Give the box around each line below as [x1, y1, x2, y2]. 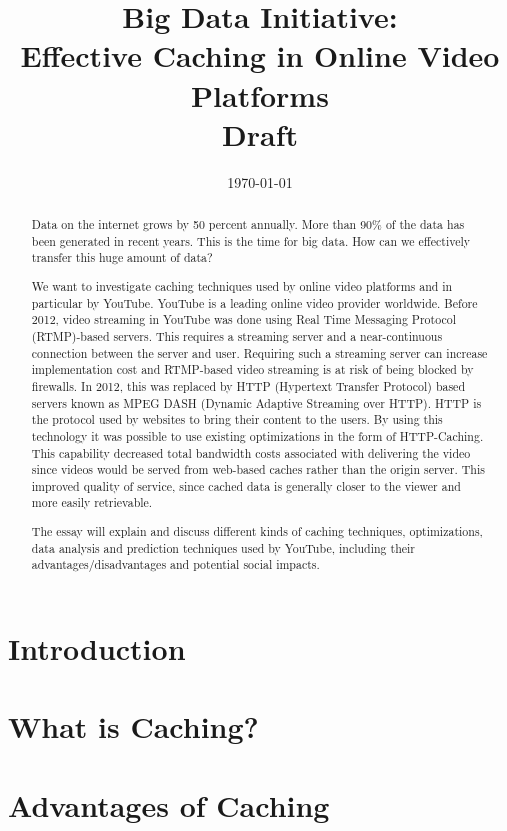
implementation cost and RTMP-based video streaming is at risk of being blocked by [31, 361, 474, 378]
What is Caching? [8, 706, 259, 747]
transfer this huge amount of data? [31, 249, 213, 266]
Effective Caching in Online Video [20, 35, 500, 76]
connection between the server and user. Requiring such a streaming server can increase [31, 344, 488, 361]
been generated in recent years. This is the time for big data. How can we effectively [31, 232, 471, 249]
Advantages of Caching [8, 784, 330, 825]
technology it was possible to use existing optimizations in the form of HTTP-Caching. [31, 427, 484, 444]
